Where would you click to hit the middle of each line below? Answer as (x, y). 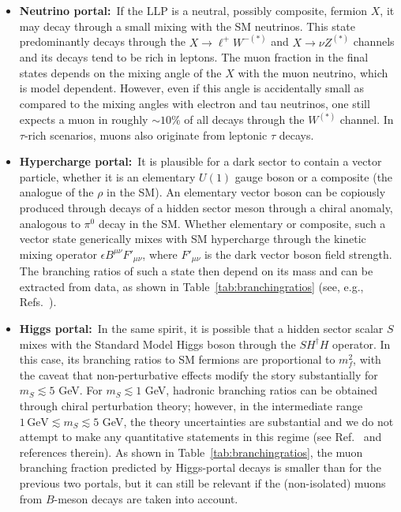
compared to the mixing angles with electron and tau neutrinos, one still (195, 103)
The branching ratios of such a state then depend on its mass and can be (196, 271)
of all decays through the (244, 120)
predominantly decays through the (102, 41)
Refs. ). (38, 302)
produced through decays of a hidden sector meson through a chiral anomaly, (206, 207)
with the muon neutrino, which (313, 72)
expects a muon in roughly (84, 120)
